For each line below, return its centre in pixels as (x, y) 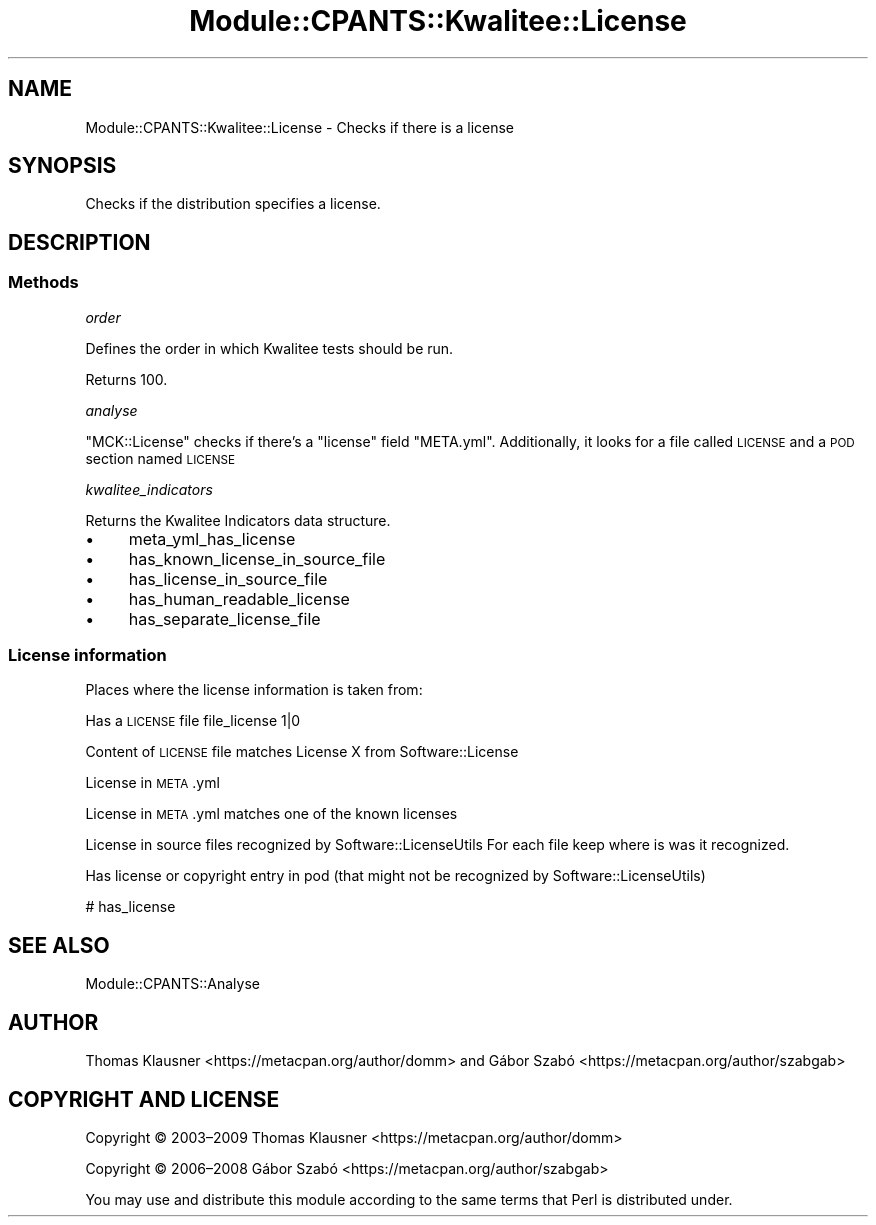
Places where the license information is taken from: (254, 690)
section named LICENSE (160, 458)
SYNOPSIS (62, 166)
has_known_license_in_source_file (257, 558)
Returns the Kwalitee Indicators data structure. (238, 520)
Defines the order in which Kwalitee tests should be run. (269, 348)
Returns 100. (126, 379)
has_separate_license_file (224, 618)
